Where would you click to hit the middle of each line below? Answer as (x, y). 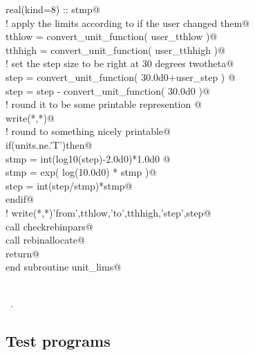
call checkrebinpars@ (49, 226)
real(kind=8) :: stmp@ (53, 9)
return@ (23, 253)
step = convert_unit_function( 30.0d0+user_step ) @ (121, 76)
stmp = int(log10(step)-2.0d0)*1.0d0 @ (88, 158)
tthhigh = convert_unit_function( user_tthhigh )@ (115, 49)
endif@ (20, 199)
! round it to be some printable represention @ (104, 104)
